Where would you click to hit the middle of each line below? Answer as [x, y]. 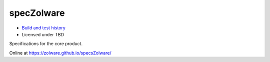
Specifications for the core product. [46, 44]
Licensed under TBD [43, 34]
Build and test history [44, 28]
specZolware [37, 13]
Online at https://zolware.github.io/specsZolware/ [60, 53]
